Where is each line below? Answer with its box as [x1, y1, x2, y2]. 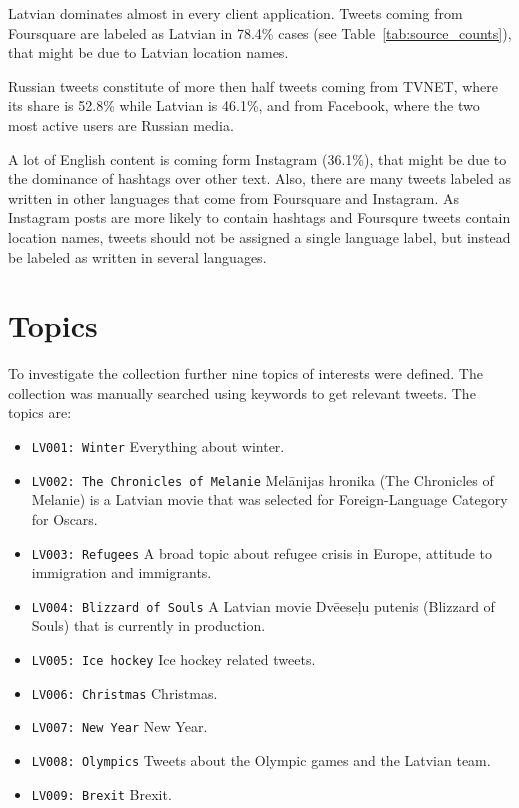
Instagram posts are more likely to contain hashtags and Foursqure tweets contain [8, 207, 511, 228]
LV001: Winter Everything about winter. [31, 436, 285, 457]
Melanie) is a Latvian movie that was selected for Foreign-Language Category [31, 489, 508, 510]
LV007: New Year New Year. [31, 716, 208, 737]
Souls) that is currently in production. [31, 615, 266, 636]
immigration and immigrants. [31, 562, 212, 583]
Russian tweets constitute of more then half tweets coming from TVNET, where [8, 75, 499, 96]
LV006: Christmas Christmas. [31, 682, 218, 703]
